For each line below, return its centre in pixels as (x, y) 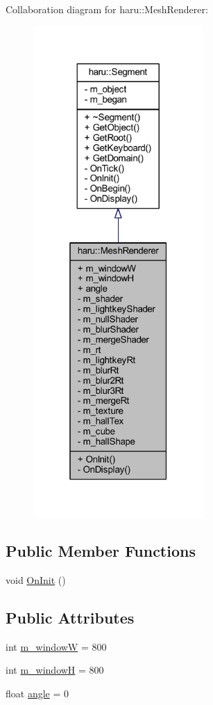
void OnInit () (36, 580)
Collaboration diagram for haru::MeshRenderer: (107, 9)
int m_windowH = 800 (55, 670)
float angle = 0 (37, 694)
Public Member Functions (101, 551)
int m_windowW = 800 (56, 646)
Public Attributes (70, 618)
